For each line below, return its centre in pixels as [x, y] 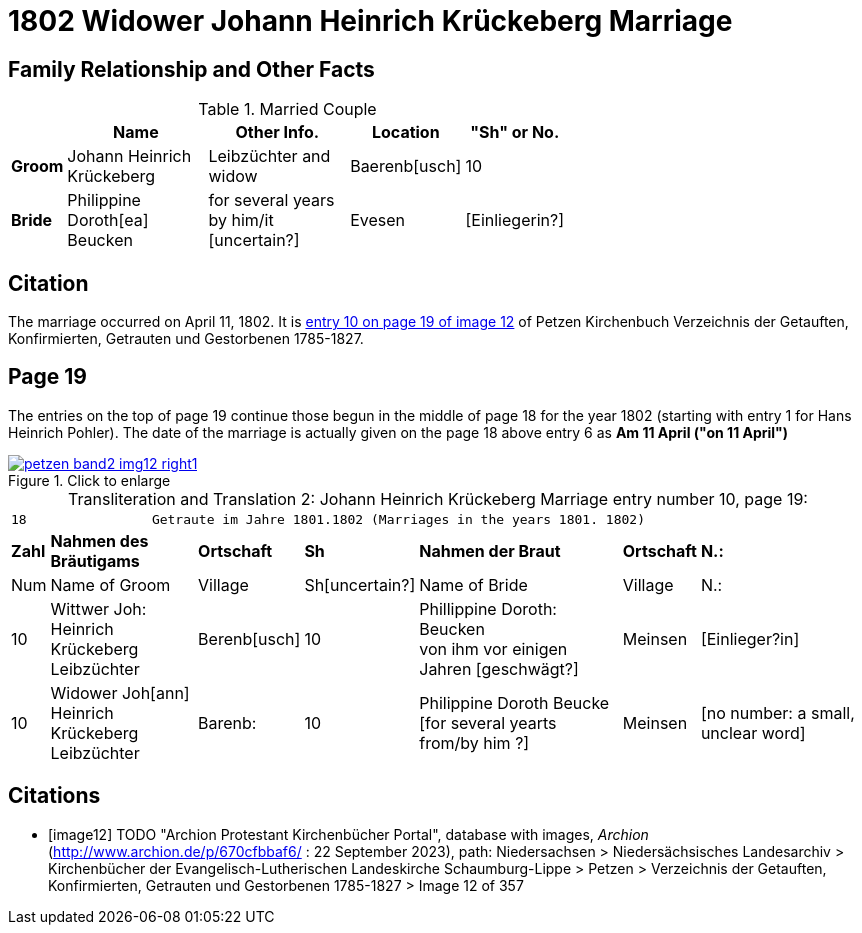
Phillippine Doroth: [488, 608]
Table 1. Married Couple [287, 109]
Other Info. [277, 132]
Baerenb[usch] [406, 166]
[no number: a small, [777, 712]
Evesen [378, 220]
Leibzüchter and [269, 156]
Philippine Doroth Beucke [514, 702]
